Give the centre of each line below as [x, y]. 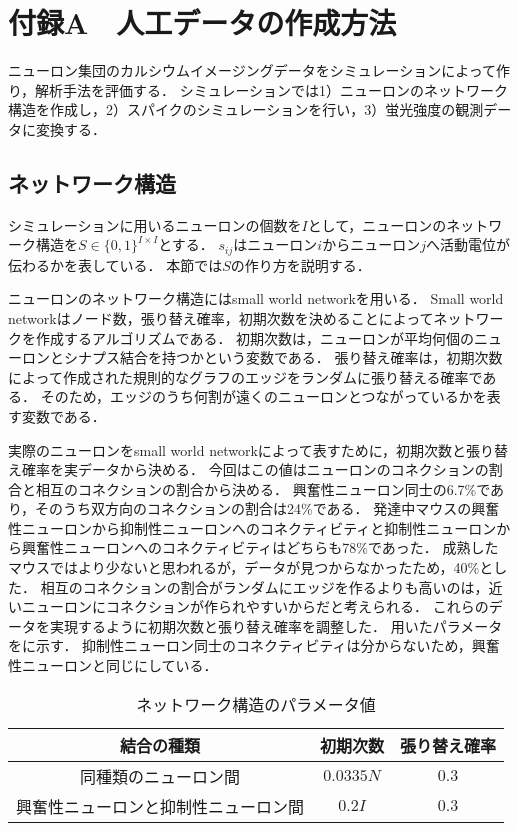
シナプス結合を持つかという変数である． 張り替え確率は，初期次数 [283, 357]
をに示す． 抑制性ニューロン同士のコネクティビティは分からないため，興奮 [254, 645]
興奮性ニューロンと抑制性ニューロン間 [160, 806]
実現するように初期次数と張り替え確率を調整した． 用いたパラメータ [276, 625]
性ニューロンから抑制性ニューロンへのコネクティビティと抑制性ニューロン [252, 527]
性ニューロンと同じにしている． [113, 665]
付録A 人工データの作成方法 [202, 22]
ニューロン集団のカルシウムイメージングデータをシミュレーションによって [252, 70]
